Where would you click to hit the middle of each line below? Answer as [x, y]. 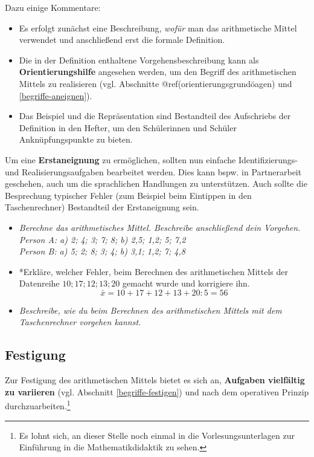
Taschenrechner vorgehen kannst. [80, 322]
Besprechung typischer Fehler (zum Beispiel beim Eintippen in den [128, 195]
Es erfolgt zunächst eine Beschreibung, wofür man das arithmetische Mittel [158, 28]
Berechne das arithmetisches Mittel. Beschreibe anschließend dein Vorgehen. [160, 227]
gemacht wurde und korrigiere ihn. [186, 283]
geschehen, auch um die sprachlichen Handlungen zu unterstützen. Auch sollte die [156, 183]
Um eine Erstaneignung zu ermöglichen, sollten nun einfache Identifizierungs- [152, 159]
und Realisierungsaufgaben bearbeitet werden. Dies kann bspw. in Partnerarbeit [153, 171]
